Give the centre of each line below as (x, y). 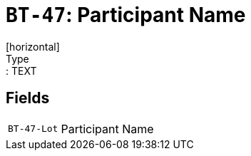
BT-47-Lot (33, 129)
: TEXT (21, 71)
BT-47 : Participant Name (126, 15)
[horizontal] (33, 46)
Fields (28, 98)
